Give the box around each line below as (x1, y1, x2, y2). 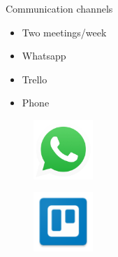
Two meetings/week (22, 25, 107, 39)
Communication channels (6, 1, 113, 15)
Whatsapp (22, 48, 66, 63)
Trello (22, 71, 47, 86)
